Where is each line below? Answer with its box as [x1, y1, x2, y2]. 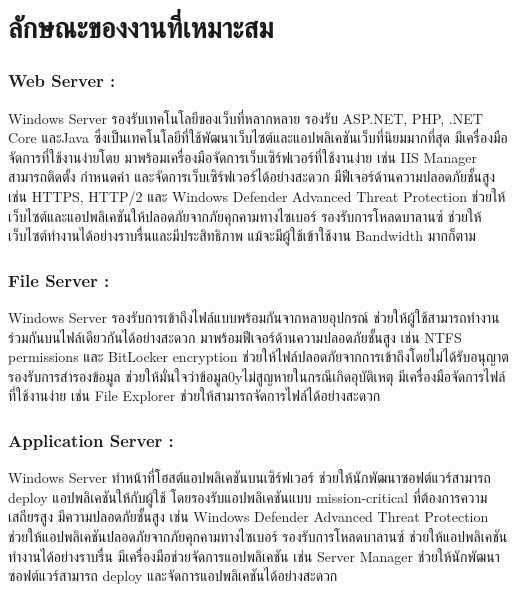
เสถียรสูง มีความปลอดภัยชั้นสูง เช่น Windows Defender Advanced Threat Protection [8, 506, 489, 527]
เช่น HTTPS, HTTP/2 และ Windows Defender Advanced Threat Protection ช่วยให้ [8, 185, 506, 206]
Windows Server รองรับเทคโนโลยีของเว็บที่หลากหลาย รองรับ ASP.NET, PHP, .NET [8, 107, 483, 128]
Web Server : [8, 68, 116, 93]
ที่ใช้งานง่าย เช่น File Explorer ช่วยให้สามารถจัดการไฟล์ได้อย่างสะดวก [8, 385, 381, 406]
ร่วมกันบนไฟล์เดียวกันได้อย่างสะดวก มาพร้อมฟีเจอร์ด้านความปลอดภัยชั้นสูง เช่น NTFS [8, 326, 462, 347]
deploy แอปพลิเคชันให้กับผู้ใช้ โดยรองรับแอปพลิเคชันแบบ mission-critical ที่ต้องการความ [8, 486, 488, 507]
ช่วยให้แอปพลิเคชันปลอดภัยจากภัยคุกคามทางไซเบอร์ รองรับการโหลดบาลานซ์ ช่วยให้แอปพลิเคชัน [8, 525, 508, 546]
